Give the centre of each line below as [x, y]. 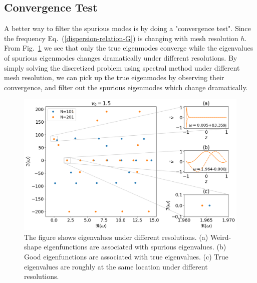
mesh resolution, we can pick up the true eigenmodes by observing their [114, 77]
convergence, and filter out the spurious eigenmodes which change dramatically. [126, 87]
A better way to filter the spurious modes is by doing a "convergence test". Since [127, 28]
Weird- [221, 237]
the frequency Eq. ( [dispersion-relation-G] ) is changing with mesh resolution [121, 38]
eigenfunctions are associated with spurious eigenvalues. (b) [135, 247]
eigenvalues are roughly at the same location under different [116, 266]
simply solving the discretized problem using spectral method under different [122, 67]
